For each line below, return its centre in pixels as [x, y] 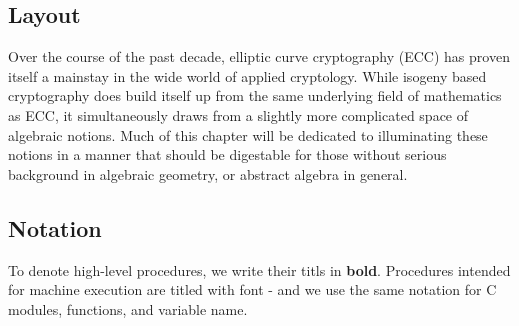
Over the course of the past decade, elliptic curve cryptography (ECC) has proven [259, 56]
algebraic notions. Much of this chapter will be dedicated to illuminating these [248, 134]
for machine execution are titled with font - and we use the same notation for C [252, 289]
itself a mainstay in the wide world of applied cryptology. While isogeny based [247, 75]
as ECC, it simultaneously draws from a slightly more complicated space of [238, 114]
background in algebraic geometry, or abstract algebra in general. [208, 173]
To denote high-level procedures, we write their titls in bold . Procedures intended [259, 269]
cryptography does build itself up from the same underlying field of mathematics [255, 95]
